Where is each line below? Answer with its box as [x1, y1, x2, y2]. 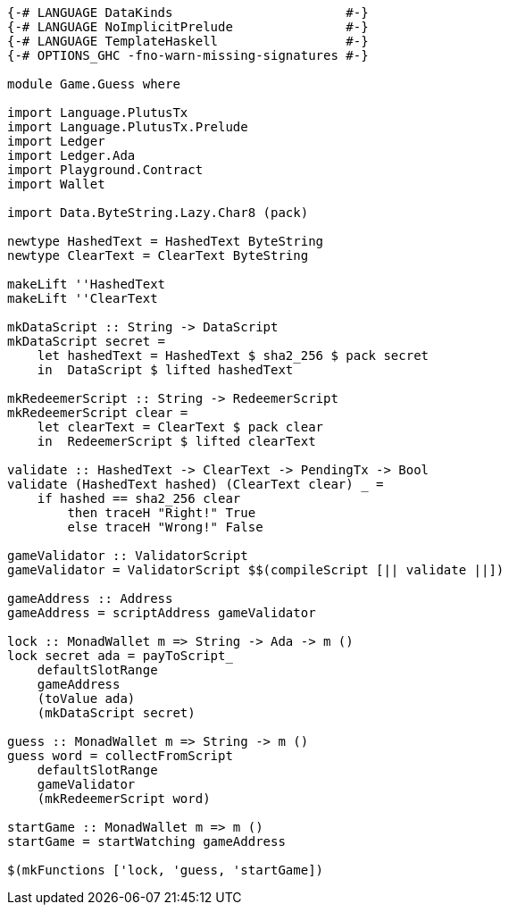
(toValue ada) [37, 691, 136, 706]
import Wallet [7, 177, 105, 191]
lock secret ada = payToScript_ [7, 648, 233, 663]
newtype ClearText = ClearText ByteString [7, 248, 309, 263]
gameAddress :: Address [7, 591, 173, 606]
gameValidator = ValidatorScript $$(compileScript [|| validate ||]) [7, 563, 505, 577]
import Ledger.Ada [7, 148, 136, 163]
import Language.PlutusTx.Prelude [7, 120, 248, 134]
